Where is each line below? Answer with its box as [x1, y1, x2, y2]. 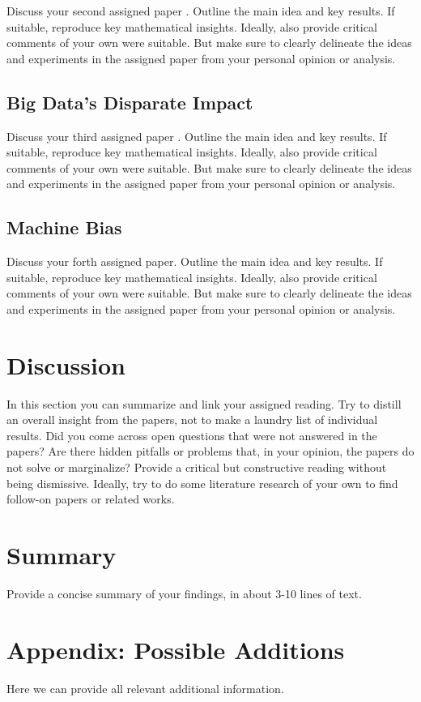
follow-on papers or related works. [6, 490, 175, 507]
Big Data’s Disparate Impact [6, 89, 253, 114]
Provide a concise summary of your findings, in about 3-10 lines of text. [6, 584, 362, 601]
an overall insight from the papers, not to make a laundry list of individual [6, 411, 378, 428]
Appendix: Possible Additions [6, 632, 345, 666]
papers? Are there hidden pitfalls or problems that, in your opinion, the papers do [6, 443, 415, 460]
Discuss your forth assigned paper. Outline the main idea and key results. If [6, 253, 383, 270]
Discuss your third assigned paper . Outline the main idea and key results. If [6, 127, 387, 144]
